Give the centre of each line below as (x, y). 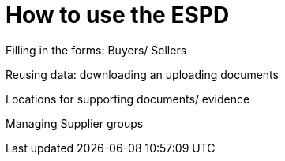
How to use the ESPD (118, 15)
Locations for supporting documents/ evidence (128, 99)
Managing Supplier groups (75, 123)
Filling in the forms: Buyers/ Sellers (96, 50)
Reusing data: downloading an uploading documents (142, 74)
